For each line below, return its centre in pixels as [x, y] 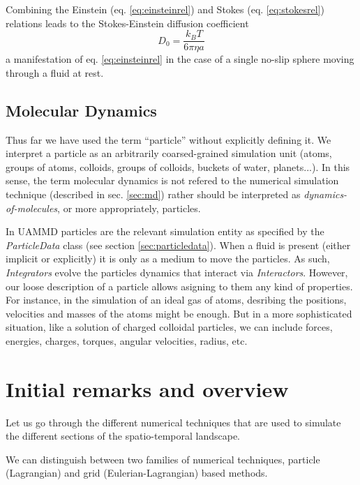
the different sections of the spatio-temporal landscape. [123, 436]
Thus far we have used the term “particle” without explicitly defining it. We [168, 139]
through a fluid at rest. [55, 72]
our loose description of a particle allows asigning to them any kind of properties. [179, 286]
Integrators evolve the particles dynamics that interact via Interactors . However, [177, 272]
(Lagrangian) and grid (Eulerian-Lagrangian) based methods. [137, 473]
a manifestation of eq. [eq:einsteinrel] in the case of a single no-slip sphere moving [180, 59]
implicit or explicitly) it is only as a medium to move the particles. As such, [168, 259]
